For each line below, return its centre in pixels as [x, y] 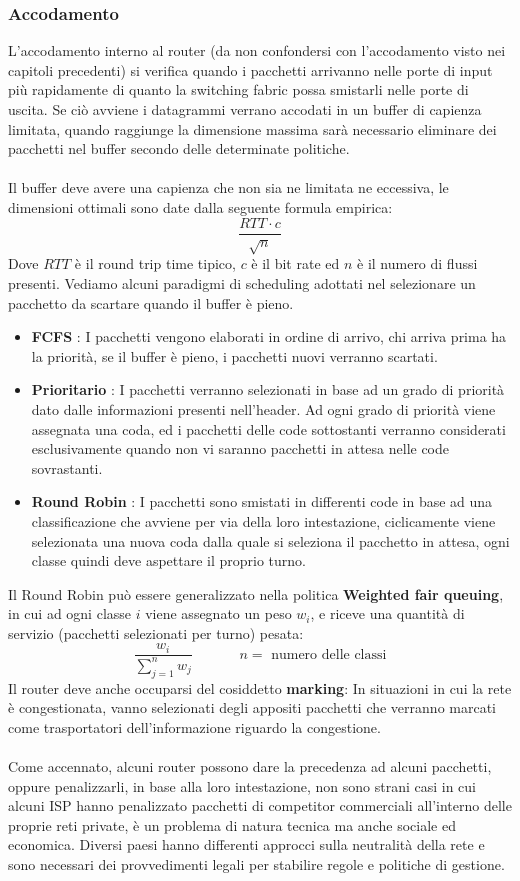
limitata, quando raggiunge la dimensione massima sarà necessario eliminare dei [252, 128]
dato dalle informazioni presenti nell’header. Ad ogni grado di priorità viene [263, 408]
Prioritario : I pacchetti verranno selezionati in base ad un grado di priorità [268, 389]
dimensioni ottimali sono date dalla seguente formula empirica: [200, 206]
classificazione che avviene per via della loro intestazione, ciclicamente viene [263, 520]
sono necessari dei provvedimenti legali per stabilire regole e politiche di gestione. [256, 864]
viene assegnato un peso [218, 613]
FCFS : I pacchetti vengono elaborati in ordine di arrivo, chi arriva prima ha [269, 336]
